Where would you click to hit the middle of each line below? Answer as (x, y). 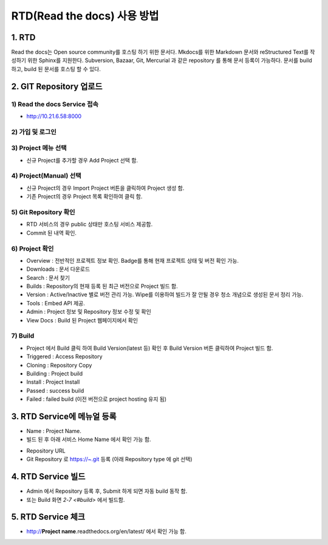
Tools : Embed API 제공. (56, 303)
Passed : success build (55, 391)
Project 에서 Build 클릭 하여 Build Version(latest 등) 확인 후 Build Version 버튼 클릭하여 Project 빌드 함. (150, 348)
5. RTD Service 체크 (48, 517)
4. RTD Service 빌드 (48, 477)
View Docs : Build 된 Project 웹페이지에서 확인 (82, 320)
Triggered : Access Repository (64, 356)
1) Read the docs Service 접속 (55, 104)
